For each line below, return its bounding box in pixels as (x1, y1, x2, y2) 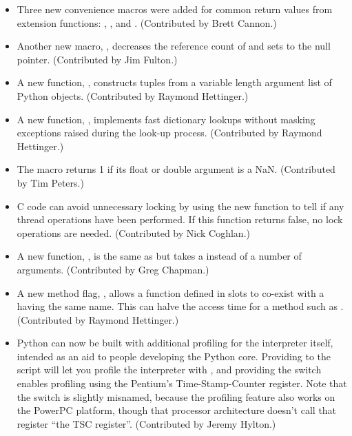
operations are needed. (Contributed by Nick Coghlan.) (17, 225, 250, 240)
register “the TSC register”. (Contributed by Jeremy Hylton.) (17, 416, 276, 430)
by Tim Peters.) (17, 175, 84, 189)
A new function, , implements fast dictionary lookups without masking (17, 112, 315, 126)
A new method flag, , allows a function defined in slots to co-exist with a (17, 285, 324, 300)
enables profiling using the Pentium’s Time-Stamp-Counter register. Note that (17, 376, 347, 391)
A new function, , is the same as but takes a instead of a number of (17, 249, 302, 263)
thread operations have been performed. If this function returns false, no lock (17, 212, 343, 227)
